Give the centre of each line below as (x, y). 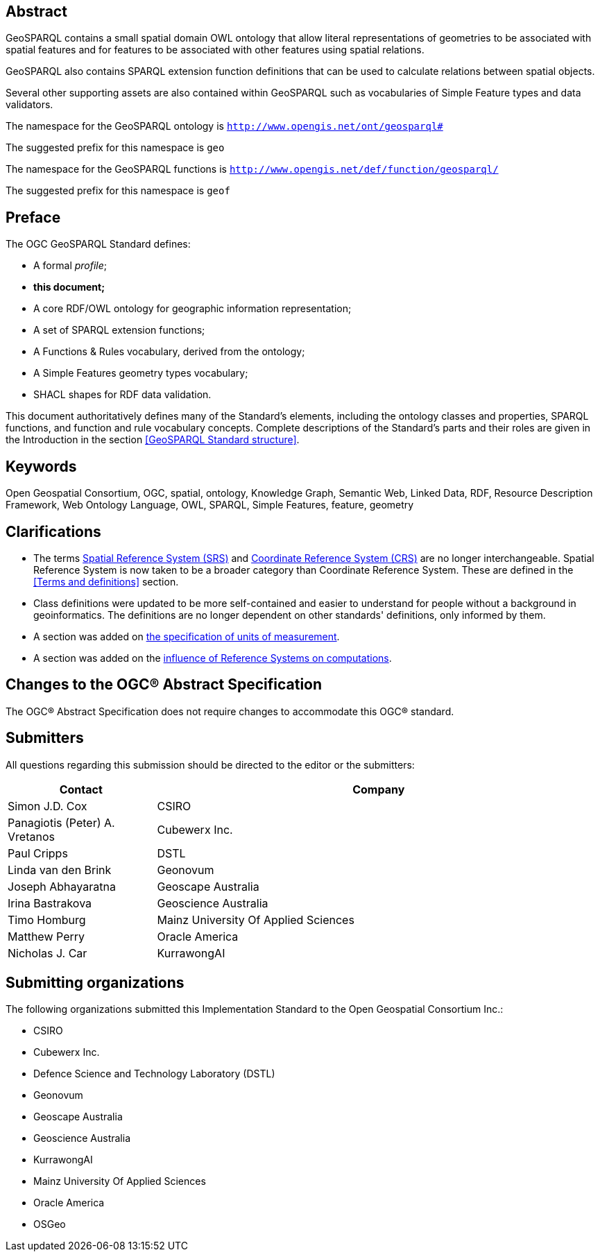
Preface (33, 217)
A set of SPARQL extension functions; (119, 330)
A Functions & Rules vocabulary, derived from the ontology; (169, 352)
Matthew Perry (46, 936)
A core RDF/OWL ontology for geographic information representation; (192, 309)
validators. (29, 105)
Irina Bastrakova (50, 903)
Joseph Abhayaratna (62, 886)
